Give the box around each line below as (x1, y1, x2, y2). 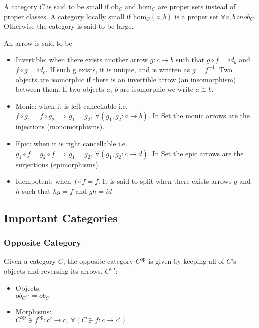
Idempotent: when (15, 176, 71, 186)
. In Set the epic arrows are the (148, 148, 244, 158)
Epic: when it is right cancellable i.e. (15, 138, 127, 148)
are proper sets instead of (158, 1, 236, 11)
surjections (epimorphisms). (15, 159, 100, 169)
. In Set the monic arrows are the (148, 110, 250, 121)
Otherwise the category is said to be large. (4, 21, 134, 31)
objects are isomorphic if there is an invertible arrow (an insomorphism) (15, 74, 236, 84)
